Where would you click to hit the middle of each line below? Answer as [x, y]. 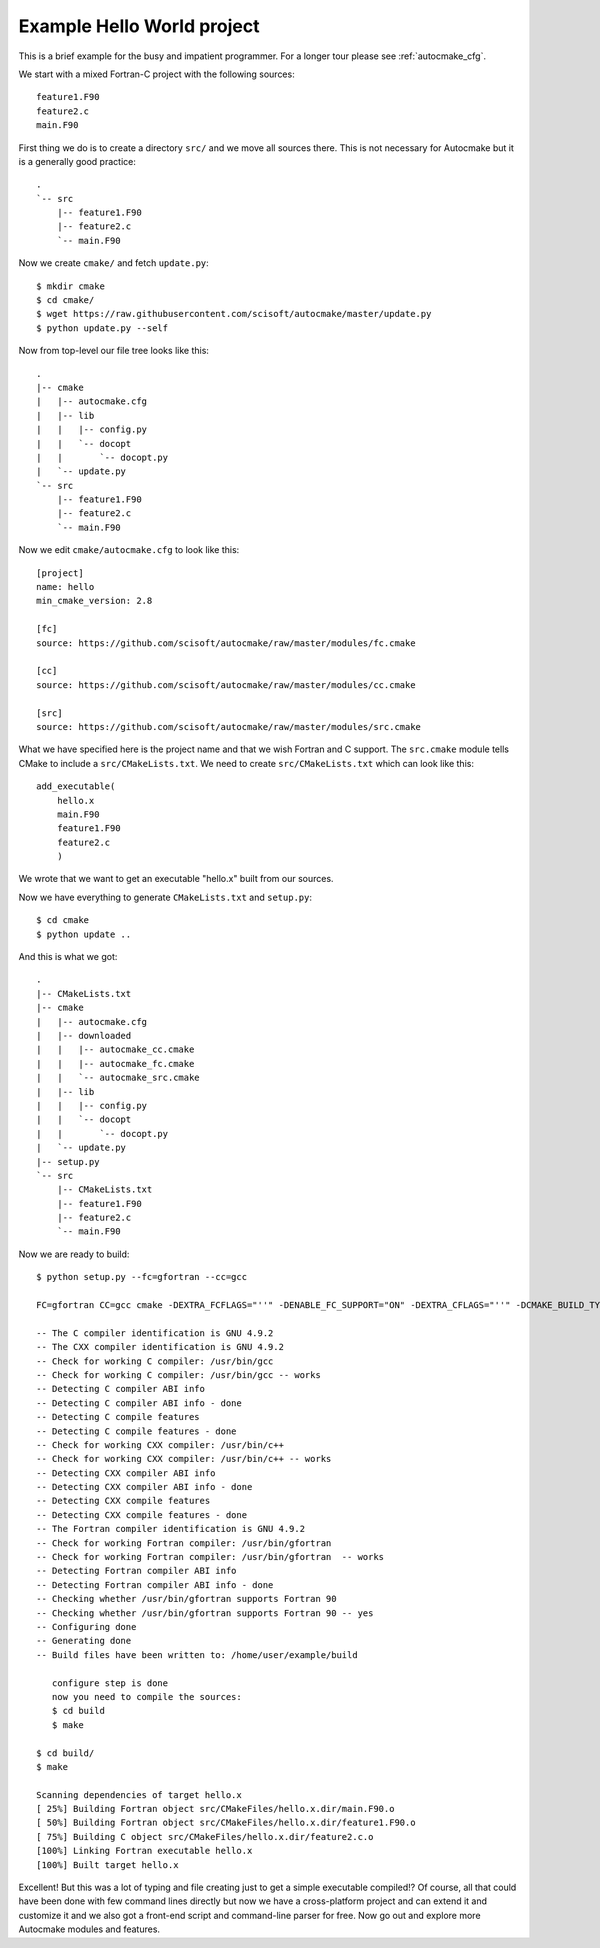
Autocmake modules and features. [89, 1929]
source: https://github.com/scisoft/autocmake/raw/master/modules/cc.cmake [226, 684]
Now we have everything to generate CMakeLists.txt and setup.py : [165, 897]
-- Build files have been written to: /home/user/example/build [197, 1654]
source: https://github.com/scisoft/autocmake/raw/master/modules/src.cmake [229, 726]
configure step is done [110, 1683]
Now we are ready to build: [74, 1254]
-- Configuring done [86, 1626]
